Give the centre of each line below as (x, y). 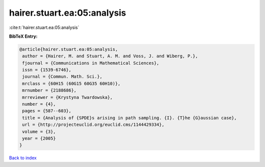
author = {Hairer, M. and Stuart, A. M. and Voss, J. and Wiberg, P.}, (110, 56)
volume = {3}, (39, 131)
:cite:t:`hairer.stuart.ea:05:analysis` (44, 27)
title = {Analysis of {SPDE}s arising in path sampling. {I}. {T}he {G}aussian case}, (130, 118)
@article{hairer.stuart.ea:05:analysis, (68, 49)
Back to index (23, 158)
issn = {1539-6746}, (47, 70)
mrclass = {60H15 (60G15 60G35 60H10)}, (71, 83)
